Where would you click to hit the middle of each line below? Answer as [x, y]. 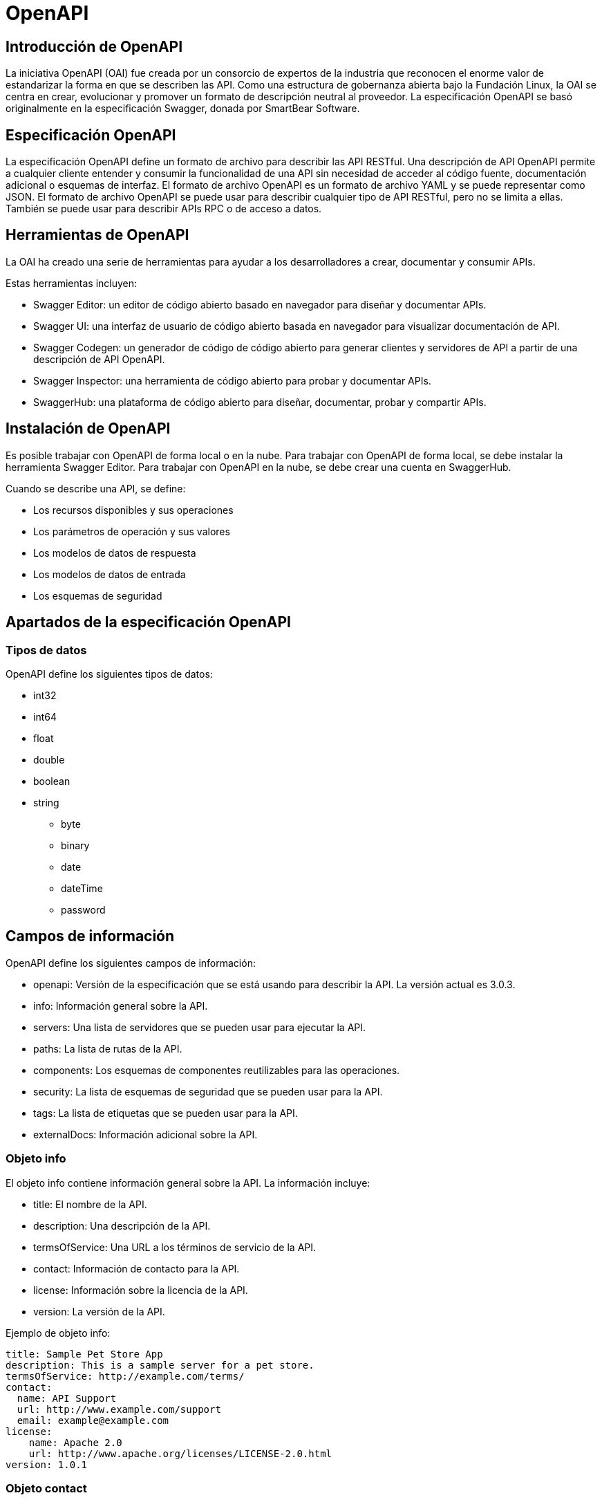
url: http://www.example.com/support [119, 1409]
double [49, 759]
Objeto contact [46, 1488]
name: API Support [67, 1398]
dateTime [82, 888]
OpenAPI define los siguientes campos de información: [131, 963]
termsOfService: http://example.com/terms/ [125, 1376]
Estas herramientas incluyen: [72, 283]
